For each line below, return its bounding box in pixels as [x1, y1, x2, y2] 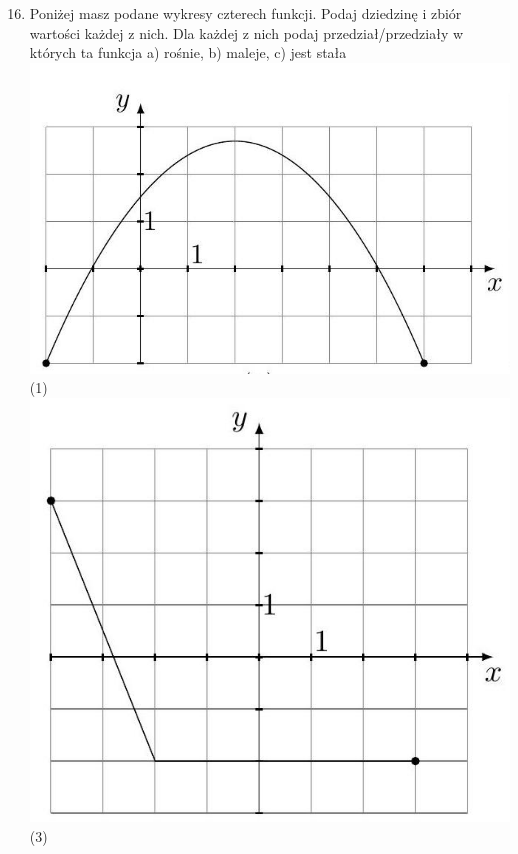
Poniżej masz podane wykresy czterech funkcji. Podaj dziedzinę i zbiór [29, 3, 462, 23]
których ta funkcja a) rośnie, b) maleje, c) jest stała [29, 42, 347, 63]
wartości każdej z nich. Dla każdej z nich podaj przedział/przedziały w [29, 22, 464, 43]
